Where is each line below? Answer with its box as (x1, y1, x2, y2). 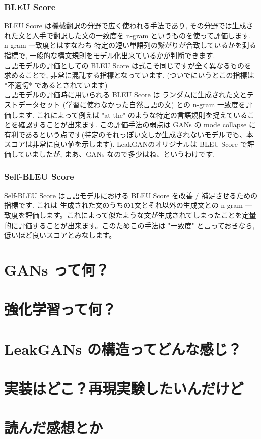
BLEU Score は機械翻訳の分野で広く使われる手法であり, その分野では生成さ (4, 20, 253, 31)
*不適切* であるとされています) (4, 79, 108, 90)
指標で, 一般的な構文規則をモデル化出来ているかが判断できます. (4, 50, 215, 60)
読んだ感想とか (4, 417, 103, 438)
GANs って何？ (4, 259, 109, 280)
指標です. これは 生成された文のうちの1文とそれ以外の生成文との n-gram (4, 200, 243, 210)
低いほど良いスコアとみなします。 (4, 230, 116, 240)
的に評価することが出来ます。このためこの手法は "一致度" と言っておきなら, (4, 219, 255, 230)
